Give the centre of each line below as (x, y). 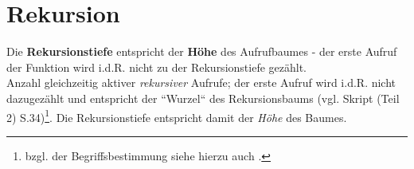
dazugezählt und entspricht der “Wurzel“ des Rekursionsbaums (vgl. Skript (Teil (203, 98)
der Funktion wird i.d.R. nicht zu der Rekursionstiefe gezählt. (156, 67)
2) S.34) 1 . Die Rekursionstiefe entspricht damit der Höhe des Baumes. (177, 116)
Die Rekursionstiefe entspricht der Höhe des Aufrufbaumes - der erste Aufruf (202, 51)
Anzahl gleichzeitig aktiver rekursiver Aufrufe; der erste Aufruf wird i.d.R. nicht (201, 83)
